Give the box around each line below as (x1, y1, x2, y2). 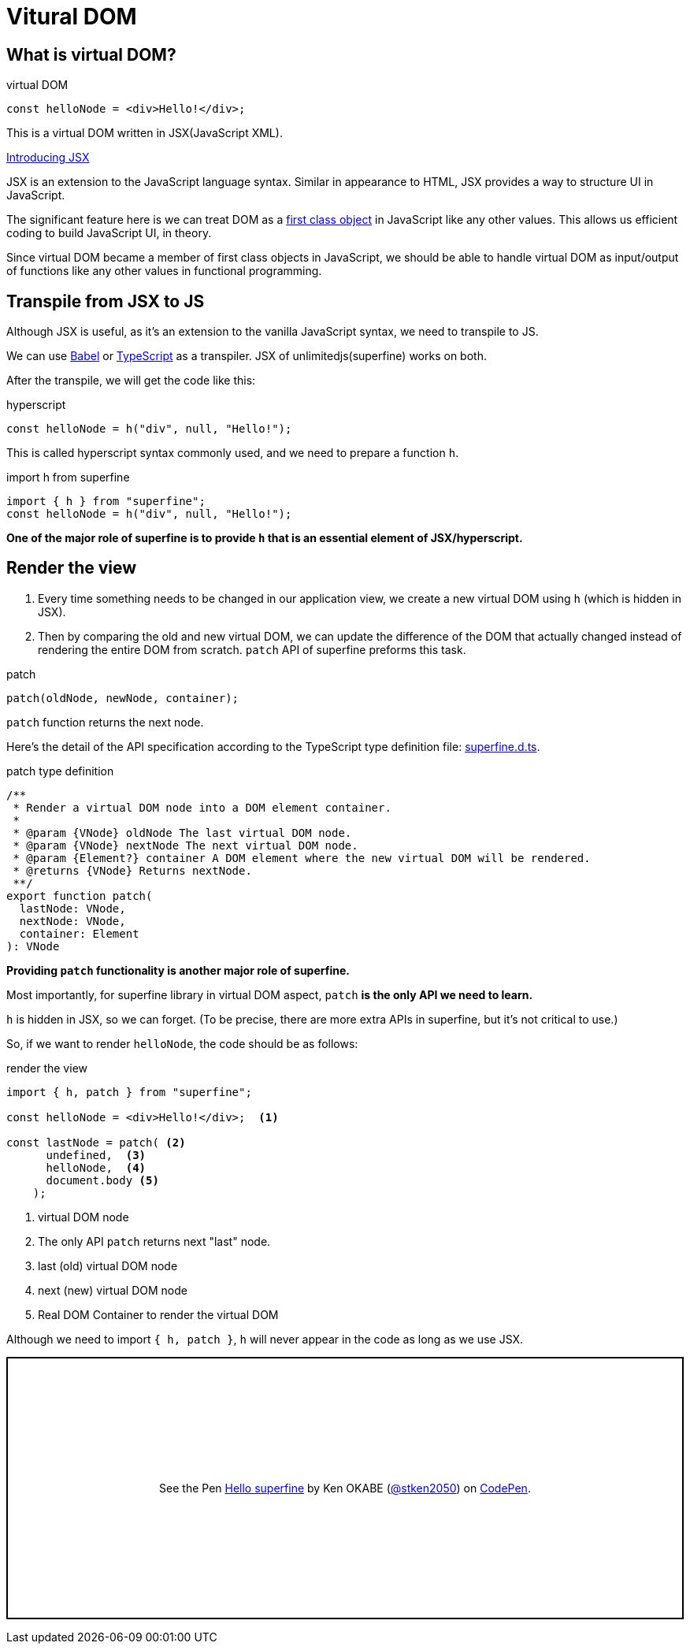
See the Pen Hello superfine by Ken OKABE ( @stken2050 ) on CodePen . (159, 1481, 531, 1495)
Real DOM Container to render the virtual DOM (38, 1307, 279, 1321)
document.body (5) (46, 1173, 159, 1187)
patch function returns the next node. (6, 715, 204, 729)
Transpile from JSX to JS (6, 291, 205, 311)
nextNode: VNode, (19, 914, 126, 927)
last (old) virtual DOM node (38, 1258, 178, 1273)
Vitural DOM (6, 3, 137, 30)
